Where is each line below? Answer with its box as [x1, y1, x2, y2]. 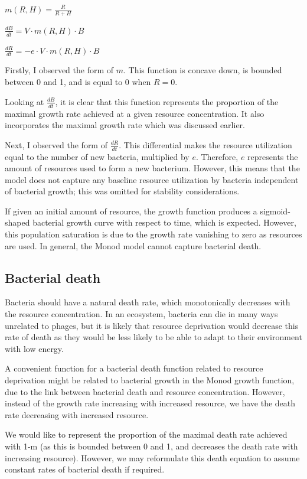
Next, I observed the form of [5, 138, 107, 151]
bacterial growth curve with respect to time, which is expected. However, [32, 216, 296, 229]
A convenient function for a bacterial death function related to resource [5, 362, 263, 374]
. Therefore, [195, 150, 239, 162]
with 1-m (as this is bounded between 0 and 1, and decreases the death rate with [5, 440, 298, 452]
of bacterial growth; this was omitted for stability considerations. [5, 185, 240, 197]
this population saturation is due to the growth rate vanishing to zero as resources [5, 228, 302, 240]
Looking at [5, 95, 44, 107]
